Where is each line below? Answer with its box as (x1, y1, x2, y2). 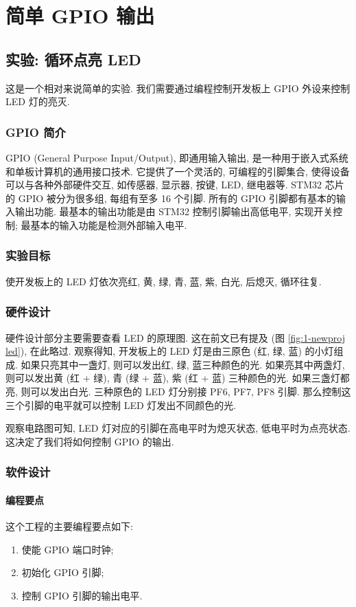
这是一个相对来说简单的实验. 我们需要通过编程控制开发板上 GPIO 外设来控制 (5, 80, 351, 95)
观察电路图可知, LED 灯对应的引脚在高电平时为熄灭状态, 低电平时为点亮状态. (5, 421, 351, 435)
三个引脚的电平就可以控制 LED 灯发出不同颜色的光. (5, 397, 237, 412)
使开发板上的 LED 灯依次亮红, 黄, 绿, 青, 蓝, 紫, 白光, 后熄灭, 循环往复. (5, 274, 322, 288)
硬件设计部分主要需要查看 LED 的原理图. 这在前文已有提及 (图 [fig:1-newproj (5, 330, 345, 344)
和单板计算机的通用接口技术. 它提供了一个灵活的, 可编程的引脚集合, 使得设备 (5, 164, 350, 178)
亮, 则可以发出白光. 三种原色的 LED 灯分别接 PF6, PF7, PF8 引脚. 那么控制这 (5, 384, 351, 398)
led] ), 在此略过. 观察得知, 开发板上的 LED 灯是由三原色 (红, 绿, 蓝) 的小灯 (5, 344, 334, 358)
